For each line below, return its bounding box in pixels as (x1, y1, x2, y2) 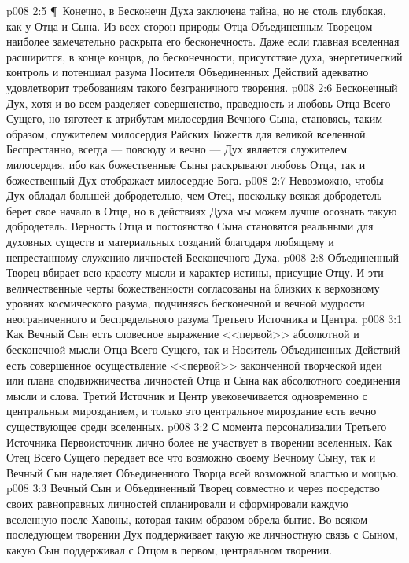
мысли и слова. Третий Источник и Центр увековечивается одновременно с (6, 387, 367, 403)
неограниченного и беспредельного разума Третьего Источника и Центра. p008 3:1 (6, 310, 403, 326)
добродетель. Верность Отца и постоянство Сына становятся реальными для (6, 218, 374, 234)
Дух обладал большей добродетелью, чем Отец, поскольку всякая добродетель (6, 187, 382, 204)
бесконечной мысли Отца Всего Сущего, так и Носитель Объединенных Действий (6, 341, 400, 358)
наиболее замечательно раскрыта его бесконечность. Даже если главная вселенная (6, 33, 400, 50)
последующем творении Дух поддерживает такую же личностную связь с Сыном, (6, 526, 398, 543)
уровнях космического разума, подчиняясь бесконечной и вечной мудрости (6, 295, 365, 311)
